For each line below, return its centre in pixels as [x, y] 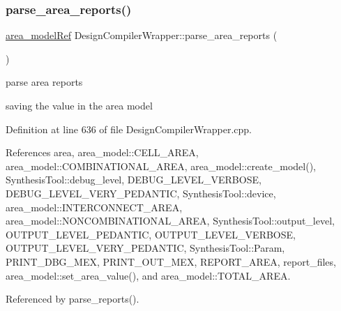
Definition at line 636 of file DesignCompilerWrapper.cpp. [129, 129]
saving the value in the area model [79, 105]
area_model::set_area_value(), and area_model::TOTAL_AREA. [148, 275]
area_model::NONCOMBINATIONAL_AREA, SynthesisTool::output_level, [170, 221]
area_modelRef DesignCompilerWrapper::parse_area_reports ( [142, 35]
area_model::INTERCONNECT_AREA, [94, 207]
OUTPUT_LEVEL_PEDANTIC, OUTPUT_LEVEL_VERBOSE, [151, 234]
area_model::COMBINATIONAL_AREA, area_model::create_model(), [161, 166]
